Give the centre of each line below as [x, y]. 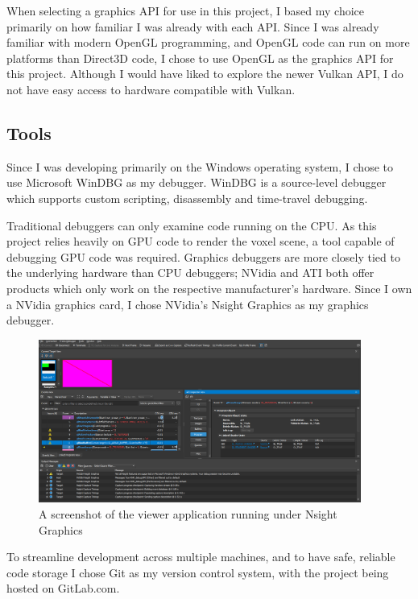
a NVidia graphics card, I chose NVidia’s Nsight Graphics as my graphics [188, 304]
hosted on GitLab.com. [63, 588]
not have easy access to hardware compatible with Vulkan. [151, 89]
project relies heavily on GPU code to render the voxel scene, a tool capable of [201, 241]
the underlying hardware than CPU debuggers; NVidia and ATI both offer [190, 273]
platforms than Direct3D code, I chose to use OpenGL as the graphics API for [200, 58]
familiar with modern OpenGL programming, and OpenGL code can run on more [208, 42]
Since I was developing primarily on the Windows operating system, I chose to [200, 166]
